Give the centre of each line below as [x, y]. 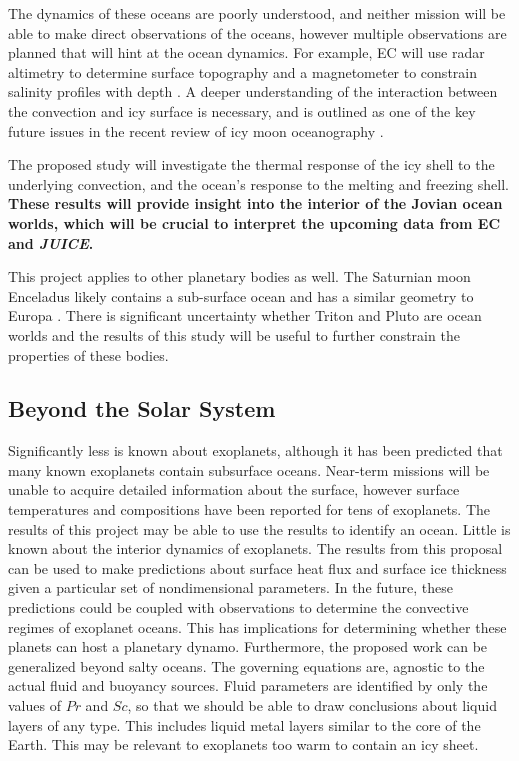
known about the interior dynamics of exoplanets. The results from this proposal [255, 548]
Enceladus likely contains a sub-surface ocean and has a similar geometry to [241, 295]
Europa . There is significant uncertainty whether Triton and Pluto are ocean [245, 315]
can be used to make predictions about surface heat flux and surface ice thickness [257, 567]
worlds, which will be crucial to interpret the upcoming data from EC [254, 222]
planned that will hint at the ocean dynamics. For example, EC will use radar [246, 52]
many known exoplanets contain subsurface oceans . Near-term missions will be [249, 469]
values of [34, 705]
